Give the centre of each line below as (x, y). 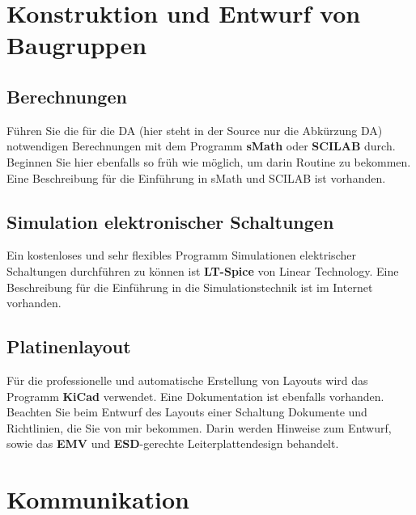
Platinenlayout (69, 346)
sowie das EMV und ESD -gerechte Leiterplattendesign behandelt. (173, 443)
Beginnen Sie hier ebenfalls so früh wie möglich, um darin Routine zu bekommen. (209, 161)
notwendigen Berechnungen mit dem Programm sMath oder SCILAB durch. (201, 146)
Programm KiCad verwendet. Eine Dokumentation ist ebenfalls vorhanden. (195, 396)
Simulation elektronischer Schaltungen (170, 221)
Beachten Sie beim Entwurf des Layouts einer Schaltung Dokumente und (187, 412)
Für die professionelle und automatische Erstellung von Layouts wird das (187, 380)
